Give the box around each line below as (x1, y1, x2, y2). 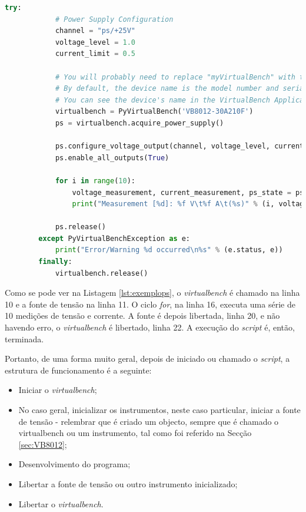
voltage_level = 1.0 (55, 38, 135, 47)
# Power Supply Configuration (55, 15, 174, 24)
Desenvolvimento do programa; (18, 458, 131, 470)
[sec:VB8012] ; (18, 438, 67, 450)
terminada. (5, 332, 44, 345)
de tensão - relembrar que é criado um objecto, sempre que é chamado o (18, 415, 279, 427)
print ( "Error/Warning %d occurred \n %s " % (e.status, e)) (55, 246, 283, 255)
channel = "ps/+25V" (55, 27, 135, 35)
